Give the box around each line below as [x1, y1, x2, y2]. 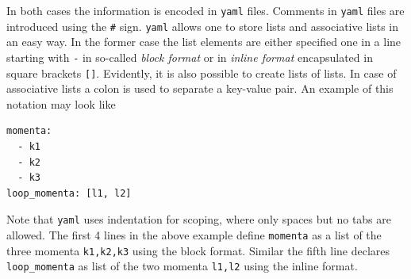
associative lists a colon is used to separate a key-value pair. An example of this [6, 80, 394, 97]
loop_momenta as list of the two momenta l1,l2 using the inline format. [6, 258, 358, 274]
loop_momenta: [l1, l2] [6, 187, 132, 199]
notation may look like [6, 95, 116, 112]
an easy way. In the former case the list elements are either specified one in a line [6, 33, 401, 50]
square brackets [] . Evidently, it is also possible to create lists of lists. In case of [6, 64, 397, 81]
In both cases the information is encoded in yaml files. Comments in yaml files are [6, 2, 405, 18]
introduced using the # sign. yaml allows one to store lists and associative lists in [6, 17, 398, 34]
